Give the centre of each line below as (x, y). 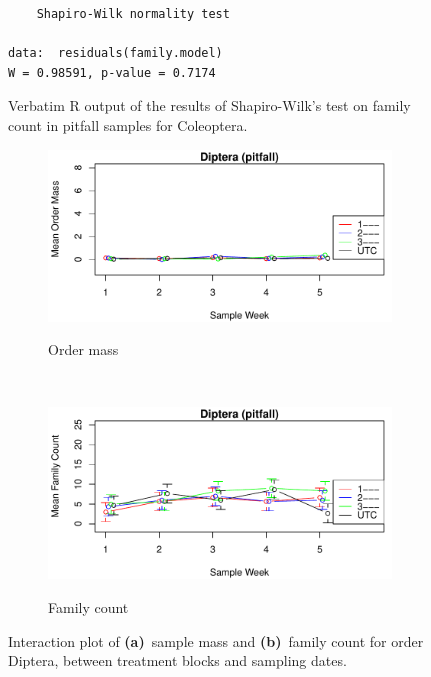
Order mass (83, 349)
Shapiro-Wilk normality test (133, 14)
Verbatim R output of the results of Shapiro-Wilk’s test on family (209, 105)
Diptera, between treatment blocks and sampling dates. (177, 660)
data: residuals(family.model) (115, 53)
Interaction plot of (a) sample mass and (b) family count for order (216, 640)
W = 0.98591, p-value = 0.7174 (112, 72)
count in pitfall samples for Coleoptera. (128, 124)
